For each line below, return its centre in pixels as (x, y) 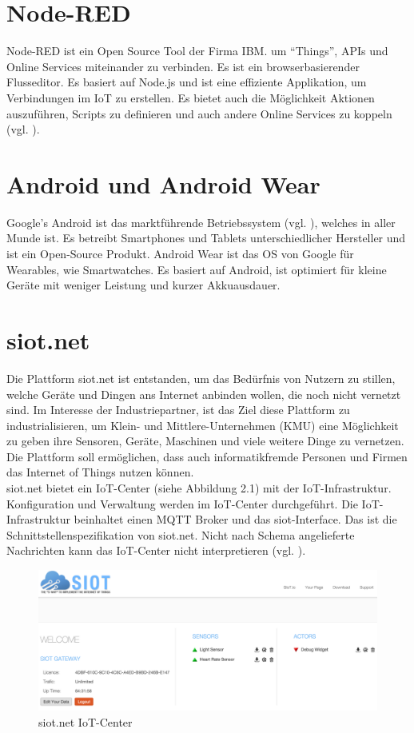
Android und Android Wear (163, 183)
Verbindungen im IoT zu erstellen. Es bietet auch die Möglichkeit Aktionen (191, 97)
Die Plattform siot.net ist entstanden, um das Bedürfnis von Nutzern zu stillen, (201, 378)
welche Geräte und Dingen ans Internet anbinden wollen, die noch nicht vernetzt (204, 394)
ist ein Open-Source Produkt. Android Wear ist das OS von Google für (180, 253)
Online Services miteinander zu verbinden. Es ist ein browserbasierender (183, 66)
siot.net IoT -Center (86, 722)
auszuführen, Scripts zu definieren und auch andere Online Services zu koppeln (199, 113)
